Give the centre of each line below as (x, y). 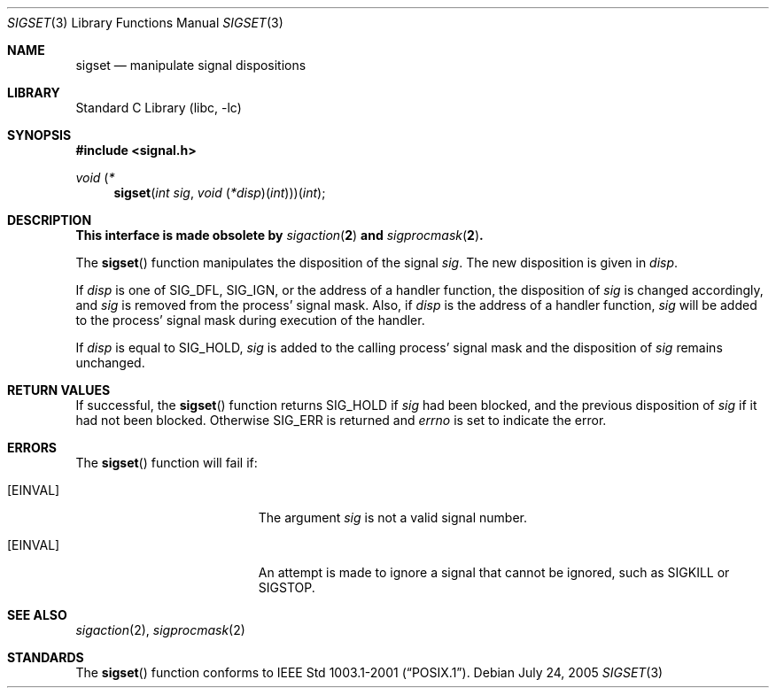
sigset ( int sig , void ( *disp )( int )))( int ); (220, 193)
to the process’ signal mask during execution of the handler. (250, 320)
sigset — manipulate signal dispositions (191, 65)
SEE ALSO (37, 615)
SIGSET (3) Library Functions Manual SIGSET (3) (145, 23)
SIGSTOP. (287, 587)
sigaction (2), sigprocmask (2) (160, 630)
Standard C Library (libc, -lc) (159, 108)
